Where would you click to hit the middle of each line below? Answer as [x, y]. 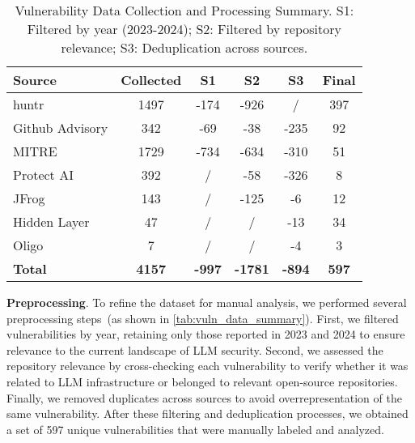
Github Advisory [61, 128]
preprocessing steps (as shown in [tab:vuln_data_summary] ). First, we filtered [203, 318]
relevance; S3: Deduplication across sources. [184, 47]
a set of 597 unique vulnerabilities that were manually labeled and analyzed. [195, 429]
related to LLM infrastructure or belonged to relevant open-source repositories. [202, 381]
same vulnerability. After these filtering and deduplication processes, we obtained [207, 413]
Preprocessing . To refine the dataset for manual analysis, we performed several [207, 302]
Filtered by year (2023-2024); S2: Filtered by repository [184, 29]
